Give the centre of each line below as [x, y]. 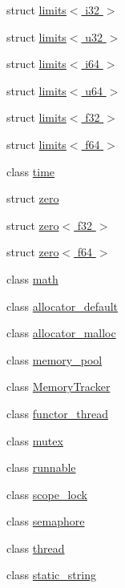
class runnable [41, 467]
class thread [36, 548]
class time [31, 171]
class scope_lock [47, 494]
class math [32, 278]
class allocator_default [62, 306]
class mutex [35, 440]
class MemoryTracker [58, 387]
